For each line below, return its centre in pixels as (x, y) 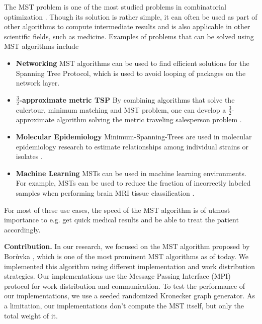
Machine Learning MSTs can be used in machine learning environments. (131, 173)
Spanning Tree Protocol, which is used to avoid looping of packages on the (131, 73)
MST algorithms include (41, 46)
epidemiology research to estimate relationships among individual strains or (132, 146)
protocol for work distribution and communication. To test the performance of (125, 286)
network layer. (38, 83)
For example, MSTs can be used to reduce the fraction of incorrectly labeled (133, 183)
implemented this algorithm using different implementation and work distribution (129, 266)
